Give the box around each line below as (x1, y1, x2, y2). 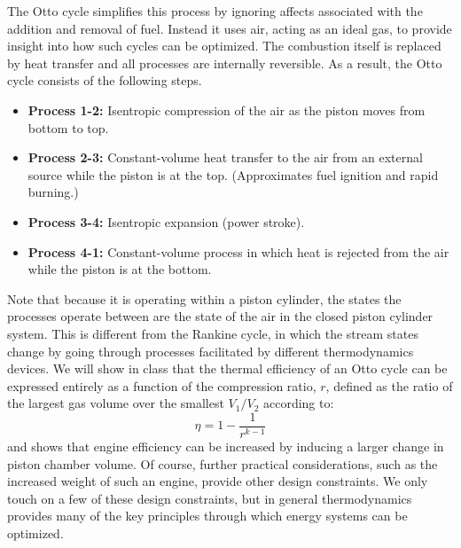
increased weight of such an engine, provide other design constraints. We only (7, 472, 428, 490)
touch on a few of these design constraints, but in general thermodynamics (7, 489, 412, 507)
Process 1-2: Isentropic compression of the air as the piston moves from (27, 100, 426, 119)
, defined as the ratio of (325, 376, 453, 395)
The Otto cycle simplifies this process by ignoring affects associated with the (7, 2, 423, 20)
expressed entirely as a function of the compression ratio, (7, 376, 316, 395)
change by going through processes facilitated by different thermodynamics (7, 341, 414, 360)
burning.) (27, 183, 79, 201)
